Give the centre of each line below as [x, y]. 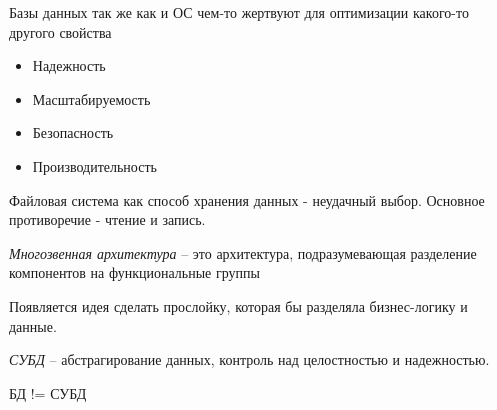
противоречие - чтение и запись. [107, 219]
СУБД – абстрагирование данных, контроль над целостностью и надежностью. [249, 359]
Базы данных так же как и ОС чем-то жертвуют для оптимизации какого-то [239, 12]
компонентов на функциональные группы [134, 272]
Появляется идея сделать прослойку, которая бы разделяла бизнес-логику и [238, 305]
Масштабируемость [91, 98]
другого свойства [60, 31]
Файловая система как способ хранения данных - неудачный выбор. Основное [247, 199]
